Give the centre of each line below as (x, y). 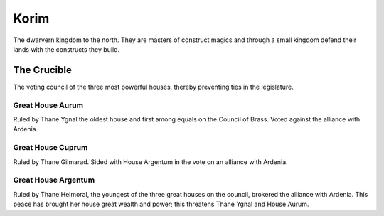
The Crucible (43, 70)
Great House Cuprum (50, 148)
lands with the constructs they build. (66, 49)
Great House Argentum (54, 180)
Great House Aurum (48, 105)
